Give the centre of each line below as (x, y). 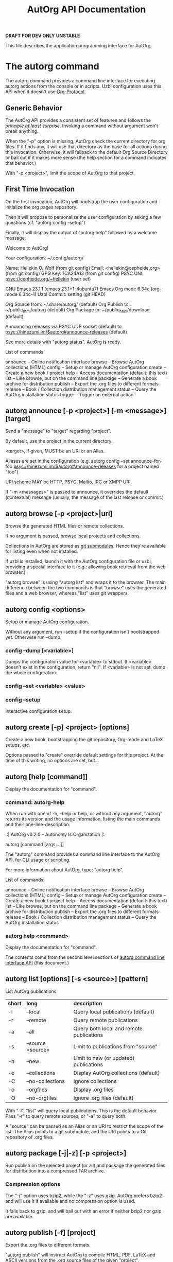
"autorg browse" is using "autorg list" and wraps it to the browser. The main (86, 582)
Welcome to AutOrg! (27, 248)
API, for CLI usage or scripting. (38, 860)
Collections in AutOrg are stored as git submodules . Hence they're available (86, 546)
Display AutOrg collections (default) (117, 1073)
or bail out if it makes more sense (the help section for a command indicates (86, 157)
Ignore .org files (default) (103, 1098)
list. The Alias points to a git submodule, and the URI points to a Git (76, 1131)
